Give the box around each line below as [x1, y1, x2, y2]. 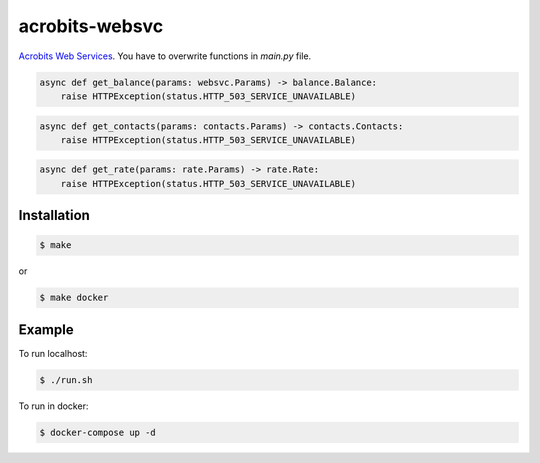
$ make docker [39, 292, 109, 304]
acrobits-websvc [18, 15, 164, 37]
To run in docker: [18, 400, 89, 412]
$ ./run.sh [39, 374, 93, 385]
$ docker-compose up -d [39, 426, 157, 438]
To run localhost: [18, 347, 88, 359]
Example [18, 321, 74, 338]
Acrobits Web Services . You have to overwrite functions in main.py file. [18, 50, 312, 62]
